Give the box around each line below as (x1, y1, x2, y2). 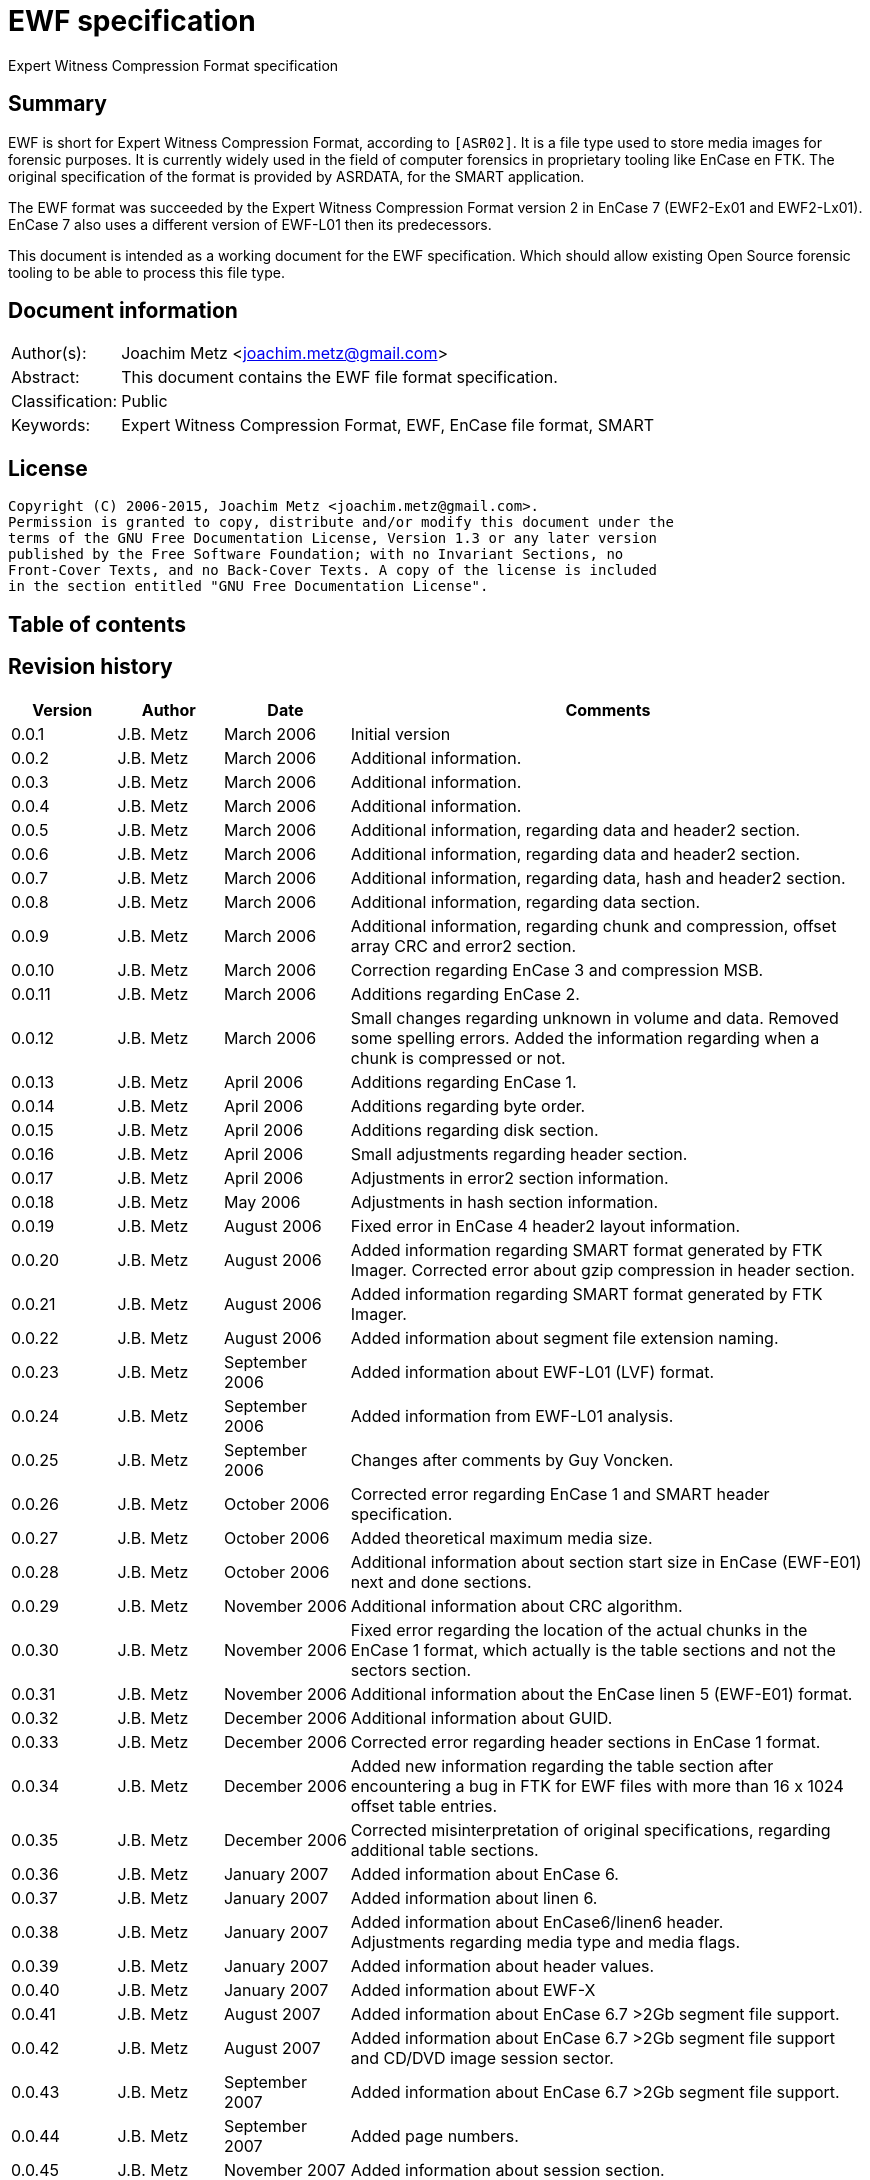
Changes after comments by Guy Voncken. (350, 1449, 674, 1470)
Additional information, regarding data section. (350, 891, 701, 912)
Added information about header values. (350, 1955, 655, 1976)
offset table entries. (350, 1795, 498, 1816)
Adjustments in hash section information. (350, 1191, 659, 1212)
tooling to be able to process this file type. (8, 263, 285, 281)
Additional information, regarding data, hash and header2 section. (350, 867, 846, 888)
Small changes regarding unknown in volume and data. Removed (350, 1007, 839, 1028)
